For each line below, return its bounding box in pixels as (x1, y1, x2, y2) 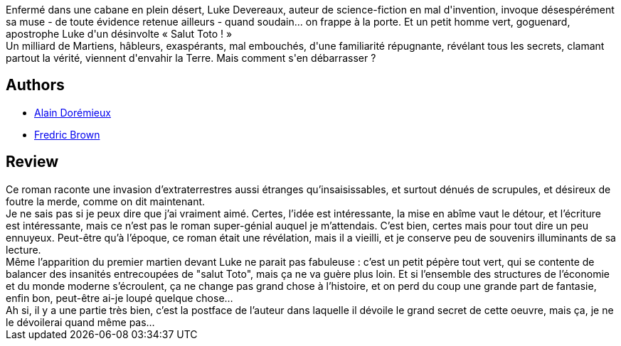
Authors (6, 76, 65, 94)
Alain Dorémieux (34, 106, 111, 119)
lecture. (6, 243, 41, 256)
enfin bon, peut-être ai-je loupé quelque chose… (6, 291, 233, 304)
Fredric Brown (34, 128, 100, 141)
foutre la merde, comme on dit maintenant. (6, 195, 206, 207)
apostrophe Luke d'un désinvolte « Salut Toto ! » (6, 28, 233, 40)
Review (6, 153, 59, 171)
